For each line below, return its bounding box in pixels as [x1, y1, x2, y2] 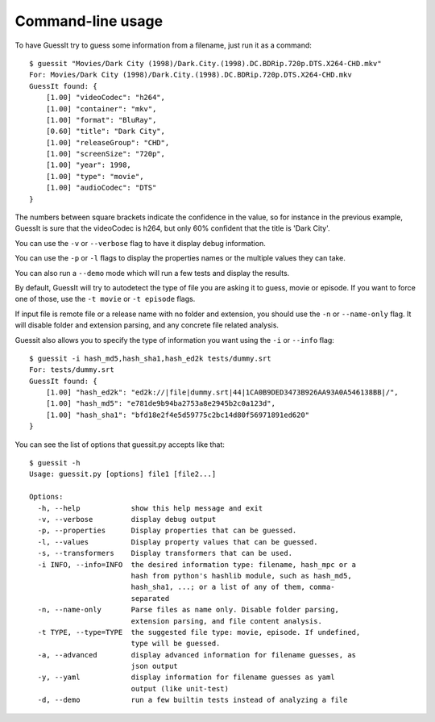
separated [130, 594, 170, 603]
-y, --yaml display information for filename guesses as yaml [37, 673, 335, 682]
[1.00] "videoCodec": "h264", [45, 93, 165, 102]
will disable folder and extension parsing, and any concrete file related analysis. [14, 320, 280, 330]
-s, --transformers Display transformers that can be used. [37, 549, 293, 558]
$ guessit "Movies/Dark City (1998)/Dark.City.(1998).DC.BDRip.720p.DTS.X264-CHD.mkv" [29, 59, 382, 68]
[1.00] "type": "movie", [45, 172, 144, 181]
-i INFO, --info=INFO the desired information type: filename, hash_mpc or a [37, 560, 357, 569]
